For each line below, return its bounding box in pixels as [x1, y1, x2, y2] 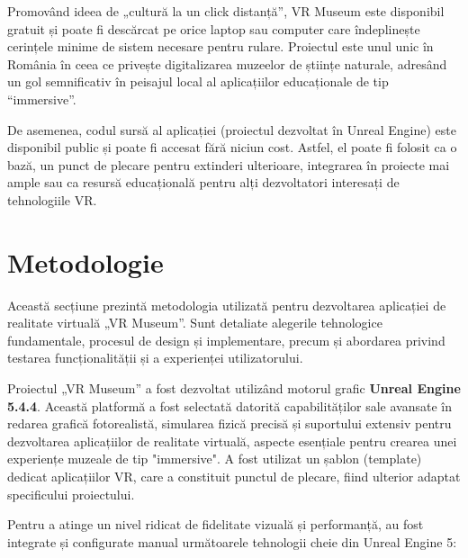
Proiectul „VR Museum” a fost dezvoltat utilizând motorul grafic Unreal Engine [7, 379, 461, 398]
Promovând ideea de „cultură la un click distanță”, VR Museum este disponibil [7, 2, 445, 20]
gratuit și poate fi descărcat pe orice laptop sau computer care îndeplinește [7, 19, 420, 38]
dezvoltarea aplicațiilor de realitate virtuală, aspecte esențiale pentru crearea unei [7, 431, 457, 450]
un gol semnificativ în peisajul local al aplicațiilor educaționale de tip [7, 72, 389, 91]
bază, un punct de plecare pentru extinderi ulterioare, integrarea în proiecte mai [7, 155, 450, 174]
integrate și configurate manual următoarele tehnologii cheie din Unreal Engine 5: [7, 532, 457, 551]
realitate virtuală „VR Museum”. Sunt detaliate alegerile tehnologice [7, 313, 382, 332]
